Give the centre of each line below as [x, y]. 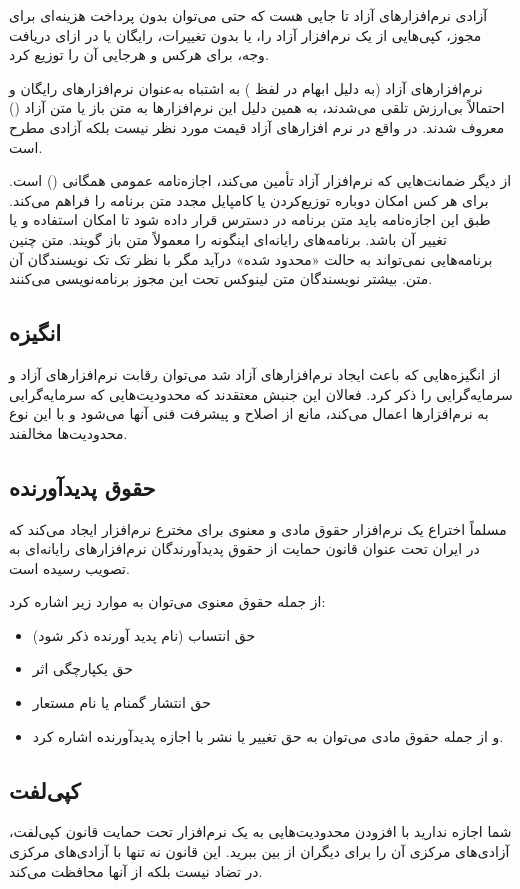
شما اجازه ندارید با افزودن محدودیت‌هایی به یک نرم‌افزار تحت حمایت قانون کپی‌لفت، [260, 831]
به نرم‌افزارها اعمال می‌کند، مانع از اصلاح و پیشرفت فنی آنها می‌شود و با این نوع [249, 413]
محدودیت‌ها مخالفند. [68, 432]
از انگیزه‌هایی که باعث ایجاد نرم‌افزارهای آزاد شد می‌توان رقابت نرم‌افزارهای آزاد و [255, 373]
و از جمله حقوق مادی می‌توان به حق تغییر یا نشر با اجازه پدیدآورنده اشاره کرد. [268, 735]
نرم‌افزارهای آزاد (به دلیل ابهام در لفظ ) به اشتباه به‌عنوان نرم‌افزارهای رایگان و [246, 87]
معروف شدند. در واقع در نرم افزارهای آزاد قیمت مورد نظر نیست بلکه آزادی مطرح [257, 126]
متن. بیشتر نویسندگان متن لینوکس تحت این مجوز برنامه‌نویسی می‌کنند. [221, 278]
